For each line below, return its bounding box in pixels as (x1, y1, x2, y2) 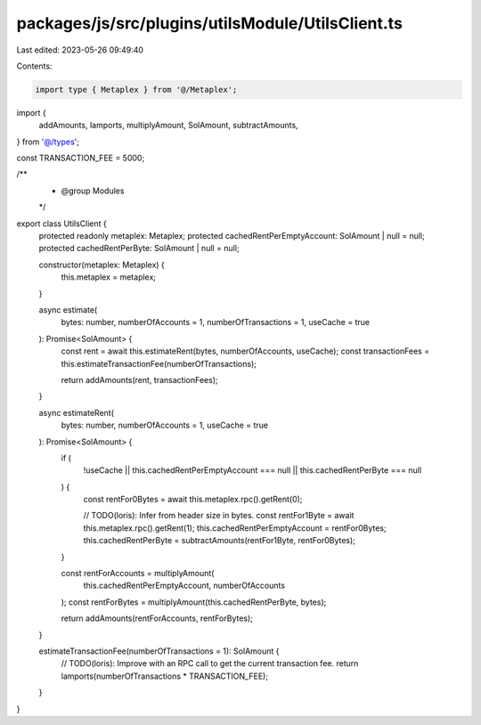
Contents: (16, 61, 53, 71)
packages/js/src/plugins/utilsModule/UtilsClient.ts (16, 13, 403, 33)
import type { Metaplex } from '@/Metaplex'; (35, 85, 238, 94)
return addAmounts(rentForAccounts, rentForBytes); (61, 613, 254, 623)
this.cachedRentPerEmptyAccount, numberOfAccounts (83, 580, 285, 591)
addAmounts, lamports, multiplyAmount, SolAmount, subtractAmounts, (38, 120, 298, 131)
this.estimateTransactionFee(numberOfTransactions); (61, 358, 257, 369)
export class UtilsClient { (16, 218, 107, 229)
